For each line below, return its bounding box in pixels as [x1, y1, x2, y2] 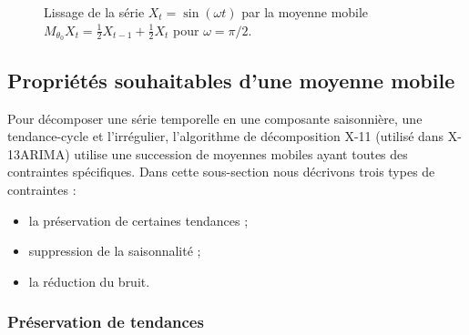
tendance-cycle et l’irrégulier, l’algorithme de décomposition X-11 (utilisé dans [7, 127, 444, 146]
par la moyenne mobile [241, 3, 369, 21]
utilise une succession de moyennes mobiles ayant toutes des [74, 144, 408, 163]
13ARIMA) [7, 144, 70, 163]
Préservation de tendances [7, 310, 204, 333]
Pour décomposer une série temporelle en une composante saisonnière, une [7, 108, 423, 127]
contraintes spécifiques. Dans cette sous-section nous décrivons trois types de [7, 162, 435, 181]
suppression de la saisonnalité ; [28, 241, 201, 260]
